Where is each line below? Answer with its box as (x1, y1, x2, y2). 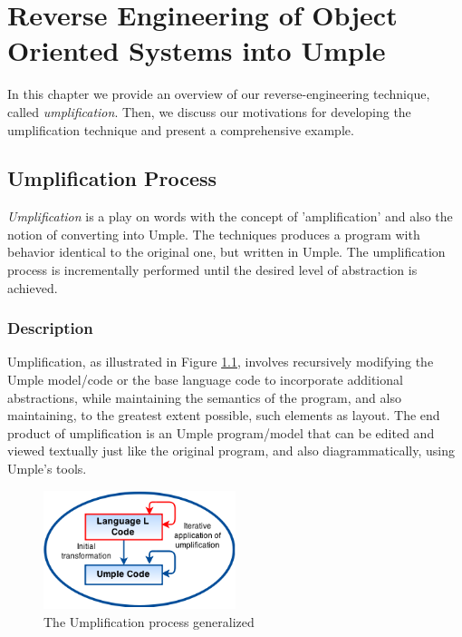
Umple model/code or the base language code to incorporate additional (7, 370, 403, 389)
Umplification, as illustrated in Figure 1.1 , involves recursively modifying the (7, 352, 434, 371)
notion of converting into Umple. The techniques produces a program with (7, 224, 420, 243)
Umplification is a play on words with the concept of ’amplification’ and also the (7, 207, 453, 226)
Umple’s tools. (7, 459, 87, 478)
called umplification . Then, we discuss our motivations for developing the (7, 102, 411, 121)
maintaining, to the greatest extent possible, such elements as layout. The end (7, 406, 440, 425)
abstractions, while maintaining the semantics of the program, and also (7, 387, 401, 407)
